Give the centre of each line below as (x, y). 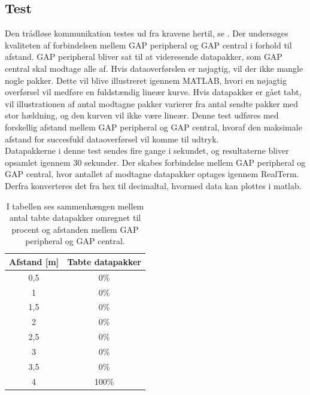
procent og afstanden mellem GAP (75, 229)
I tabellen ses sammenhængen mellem (75, 206)
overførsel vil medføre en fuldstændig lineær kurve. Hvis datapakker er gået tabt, (153, 92)
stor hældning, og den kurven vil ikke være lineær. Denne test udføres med (142, 115)
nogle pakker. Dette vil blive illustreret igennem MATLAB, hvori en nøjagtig (146, 80)
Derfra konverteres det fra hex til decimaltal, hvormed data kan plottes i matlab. (153, 185)
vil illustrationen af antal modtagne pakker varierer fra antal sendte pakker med (152, 103)
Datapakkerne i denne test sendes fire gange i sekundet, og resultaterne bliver (147, 151)
